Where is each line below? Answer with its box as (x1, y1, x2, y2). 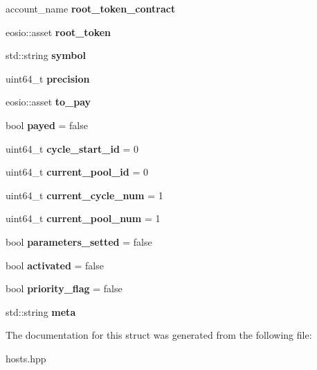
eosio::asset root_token (6, 24, 111, 39)
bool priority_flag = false (6, 281, 123, 296)
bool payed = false (6, 117, 88, 132)
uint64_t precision (6, 71, 90, 85)
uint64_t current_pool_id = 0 (6, 165, 149, 179)
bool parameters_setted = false (6, 234, 152, 249)
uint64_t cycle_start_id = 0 (6, 141, 139, 155)
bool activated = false (6, 258, 104, 272)
